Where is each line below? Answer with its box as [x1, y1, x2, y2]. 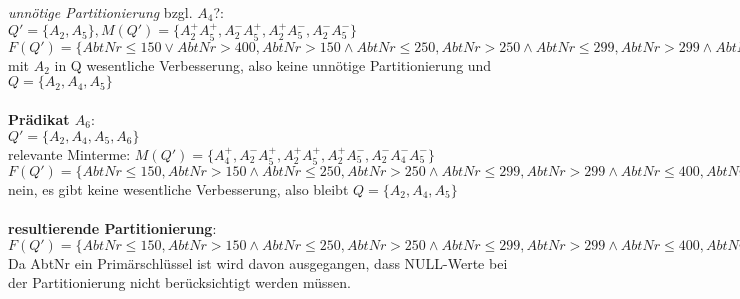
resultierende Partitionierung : [8, 218, 217, 239]
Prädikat [8, 109, 70, 130]
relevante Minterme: [8, 143, 131, 164]
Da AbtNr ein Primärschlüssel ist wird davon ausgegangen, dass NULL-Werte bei [8, 252, 508, 273]
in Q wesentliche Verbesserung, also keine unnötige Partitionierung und [54, 54, 492, 75]
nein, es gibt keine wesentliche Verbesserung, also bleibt [8, 179, 349, 200]
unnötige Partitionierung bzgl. [8, 2, 193, 22]
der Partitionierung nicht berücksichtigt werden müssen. [8, 272, 351, 293]
